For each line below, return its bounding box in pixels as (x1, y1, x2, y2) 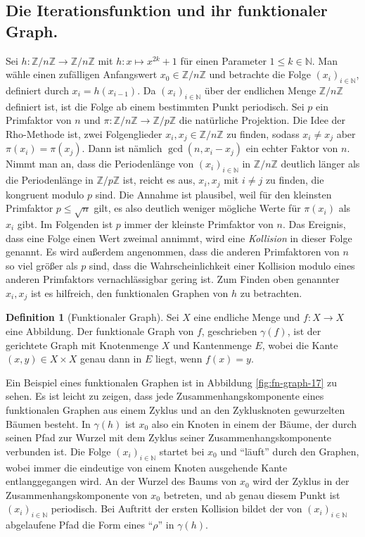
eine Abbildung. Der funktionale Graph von (6, 324, 194, 339)
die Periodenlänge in (6, 172, 94, 187)
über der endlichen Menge (204, 82, 316, 97)
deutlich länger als (281, 156, 360, 171)
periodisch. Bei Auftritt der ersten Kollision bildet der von (51, 501, 302, 516)
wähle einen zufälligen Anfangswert (6, 67, 158, 82)
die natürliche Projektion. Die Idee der (179, 113, 346, 127)
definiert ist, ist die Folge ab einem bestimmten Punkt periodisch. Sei (6, 99, 305, 113)
